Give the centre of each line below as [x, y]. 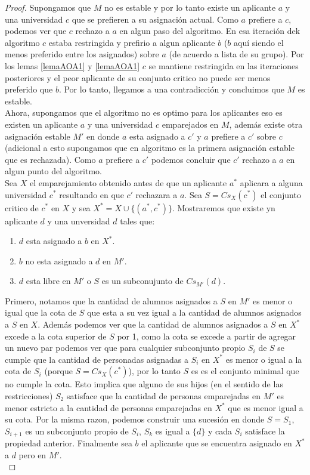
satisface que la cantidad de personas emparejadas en [164, 396]
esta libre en [48, 281]
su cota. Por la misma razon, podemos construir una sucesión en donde [135, 419]
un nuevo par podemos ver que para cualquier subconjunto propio [125, 348]
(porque [58, 371]
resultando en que [92, 194]
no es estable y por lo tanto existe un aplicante [190, 7]
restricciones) [29, 396]
